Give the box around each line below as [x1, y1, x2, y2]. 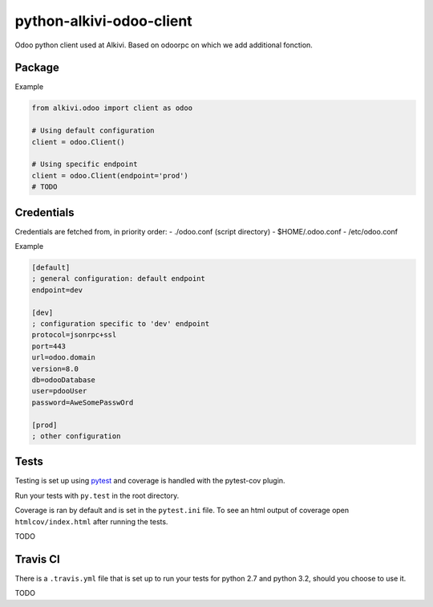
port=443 [31, 341, 67, 351]
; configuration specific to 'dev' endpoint [31, 320, 210, 328]
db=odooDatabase [31, 375, 96, 385]
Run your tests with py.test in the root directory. [14, 491, 180, 500]
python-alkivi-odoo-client [14, 12, 192, 30]
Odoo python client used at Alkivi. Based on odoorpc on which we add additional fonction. [14, 40, 313, 50]
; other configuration [31, 431, 121, 441]
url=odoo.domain [31, 353, 96, 362]
